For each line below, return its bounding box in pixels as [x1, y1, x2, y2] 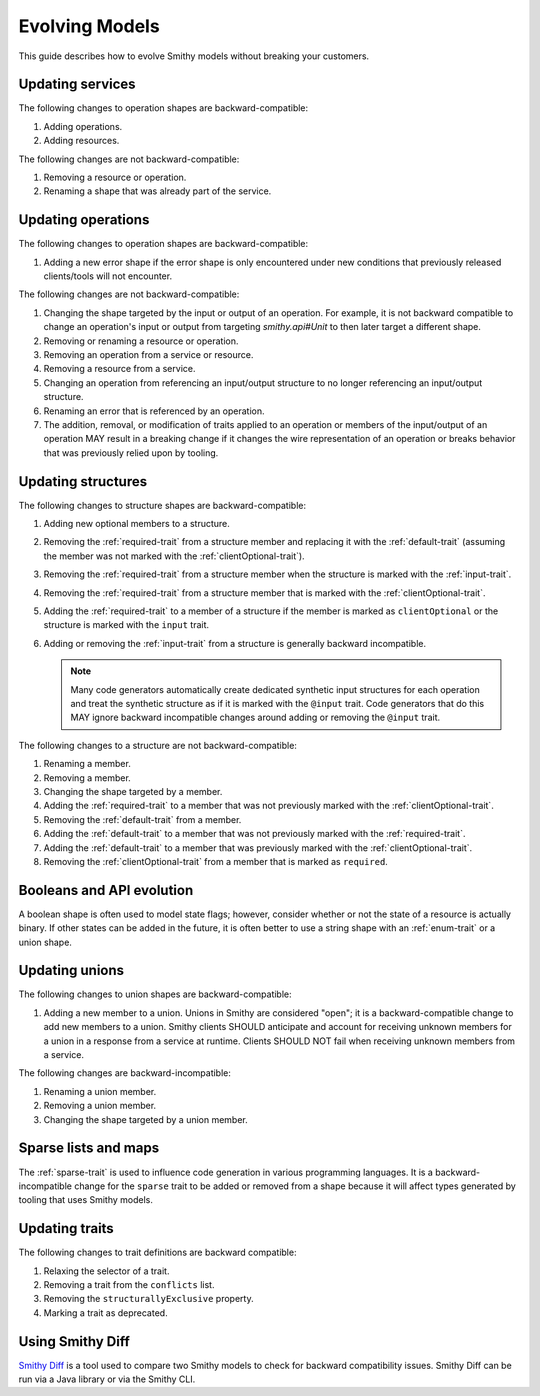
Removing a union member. [43, 1100, 157, 1112]
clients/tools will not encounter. [43, 270, 173, 282]
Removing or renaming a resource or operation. [43, 335, 239, 347]
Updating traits [18, 1220, 114, 1237]
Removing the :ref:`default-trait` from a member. [43, 813, 242, 825]
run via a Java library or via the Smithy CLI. [18, 1373, 196, 1385]
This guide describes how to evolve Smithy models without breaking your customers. [18, 50, 370, 62]
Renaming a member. [43, 758, 132, 770]
